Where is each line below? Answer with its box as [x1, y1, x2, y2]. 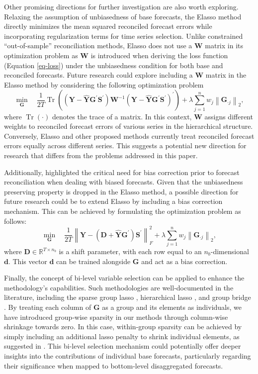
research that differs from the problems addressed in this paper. [4, 150, 198, 161]
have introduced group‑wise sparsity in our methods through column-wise [4, 311, 228, 322]
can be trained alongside [56, 256, 131, 266]
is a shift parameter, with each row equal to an [59, 246, 202, 257]
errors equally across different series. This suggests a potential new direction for [4, 140, 247, 151]
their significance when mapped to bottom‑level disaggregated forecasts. [4, 360, 223, 371]
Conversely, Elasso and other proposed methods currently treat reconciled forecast [4, 130, 255, 141]
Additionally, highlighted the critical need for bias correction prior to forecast [4, 167, 240, 177]
